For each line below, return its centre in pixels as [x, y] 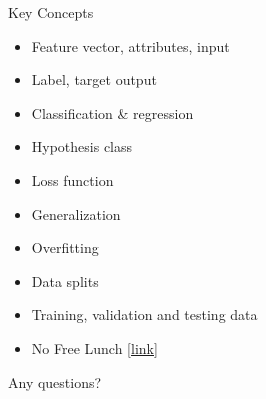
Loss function [72, 179]
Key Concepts [51, 12]
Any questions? [55, 381]
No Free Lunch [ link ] [94, 347]
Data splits [65, 280]
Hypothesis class [82, 146]
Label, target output [94, 79]
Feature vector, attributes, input [130, 45]
